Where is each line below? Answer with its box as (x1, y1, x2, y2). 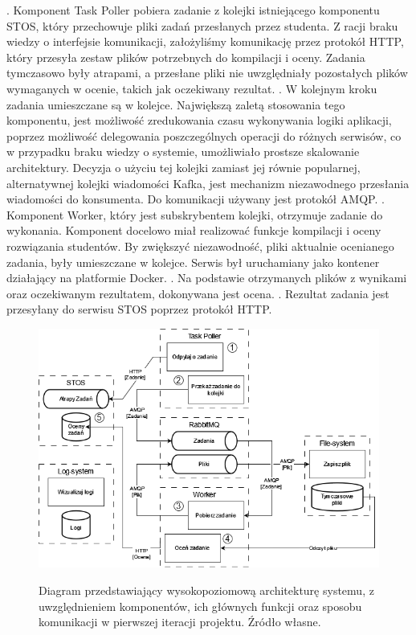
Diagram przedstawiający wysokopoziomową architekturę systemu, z (39, 581, 374, 598)
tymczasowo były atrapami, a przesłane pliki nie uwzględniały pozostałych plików (6, 64, 408, 81)
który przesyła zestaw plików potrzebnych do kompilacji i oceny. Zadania (6, 48, 365, 65)
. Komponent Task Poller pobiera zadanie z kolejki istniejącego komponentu (6, 2, 380, 18)
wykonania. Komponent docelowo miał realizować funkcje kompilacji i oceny (6, 222, 381, 239)
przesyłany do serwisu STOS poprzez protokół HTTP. (6, 301, 272, 317)
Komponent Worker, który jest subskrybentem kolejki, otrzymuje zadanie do (6, 206, 383, 223)
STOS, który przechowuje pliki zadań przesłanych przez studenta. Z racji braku (6, 17, 398, 34)
